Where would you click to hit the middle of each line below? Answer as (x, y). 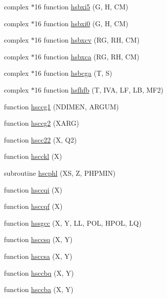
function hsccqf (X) (33, 206)
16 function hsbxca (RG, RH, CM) (87, 56)
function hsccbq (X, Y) (39, 273)
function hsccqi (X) (33, 189)
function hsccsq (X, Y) (38, 239)
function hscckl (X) (33, 156)
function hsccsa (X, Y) (38, 256)
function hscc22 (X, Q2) (41, 139)
